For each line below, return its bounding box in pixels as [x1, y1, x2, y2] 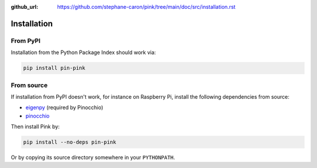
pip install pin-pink [23, 65, 86, 72]
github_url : [11, 4, 38, 10]
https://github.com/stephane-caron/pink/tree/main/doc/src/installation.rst [57, 4, 236, 10]
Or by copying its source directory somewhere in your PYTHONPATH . [11, 154, 176, 161]
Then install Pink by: [11, 123, 60, 130]
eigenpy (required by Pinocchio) [25, 104, 104, 111]
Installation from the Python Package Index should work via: [11, 49, 156, 56]
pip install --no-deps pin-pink [23, 139, 117, 146]
